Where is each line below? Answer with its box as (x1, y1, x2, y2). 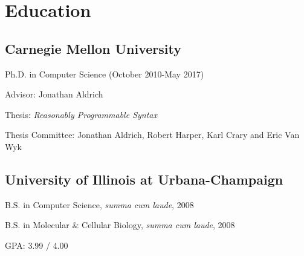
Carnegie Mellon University (5, 39, 181, 57)
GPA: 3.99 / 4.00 (5, 238, 68, 251)
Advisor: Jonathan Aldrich (5, 88, 103, 100)
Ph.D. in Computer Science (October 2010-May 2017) (5, 67, 204, 80)
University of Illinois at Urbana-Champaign (5, 169, 283, 188)
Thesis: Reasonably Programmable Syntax (5, 108, 157, 120)
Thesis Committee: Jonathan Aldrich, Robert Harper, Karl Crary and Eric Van (5, 128, 300, 141)
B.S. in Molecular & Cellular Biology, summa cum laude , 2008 (5, 218, 235, 231)
